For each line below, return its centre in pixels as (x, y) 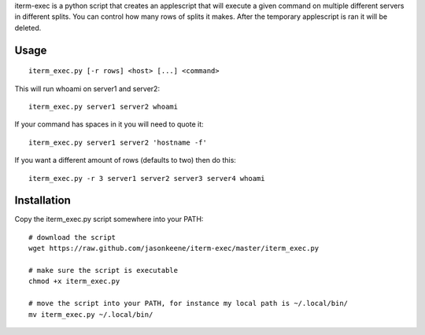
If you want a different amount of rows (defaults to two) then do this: (125, 160)
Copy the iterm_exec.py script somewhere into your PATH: (109, 219)
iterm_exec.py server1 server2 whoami (103, 107)
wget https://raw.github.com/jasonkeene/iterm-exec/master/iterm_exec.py (174, 248)
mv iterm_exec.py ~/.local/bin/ (91, 314)
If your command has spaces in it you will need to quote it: (109, 124)
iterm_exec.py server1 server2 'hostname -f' (118, 142)
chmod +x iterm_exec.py (74, 282)
